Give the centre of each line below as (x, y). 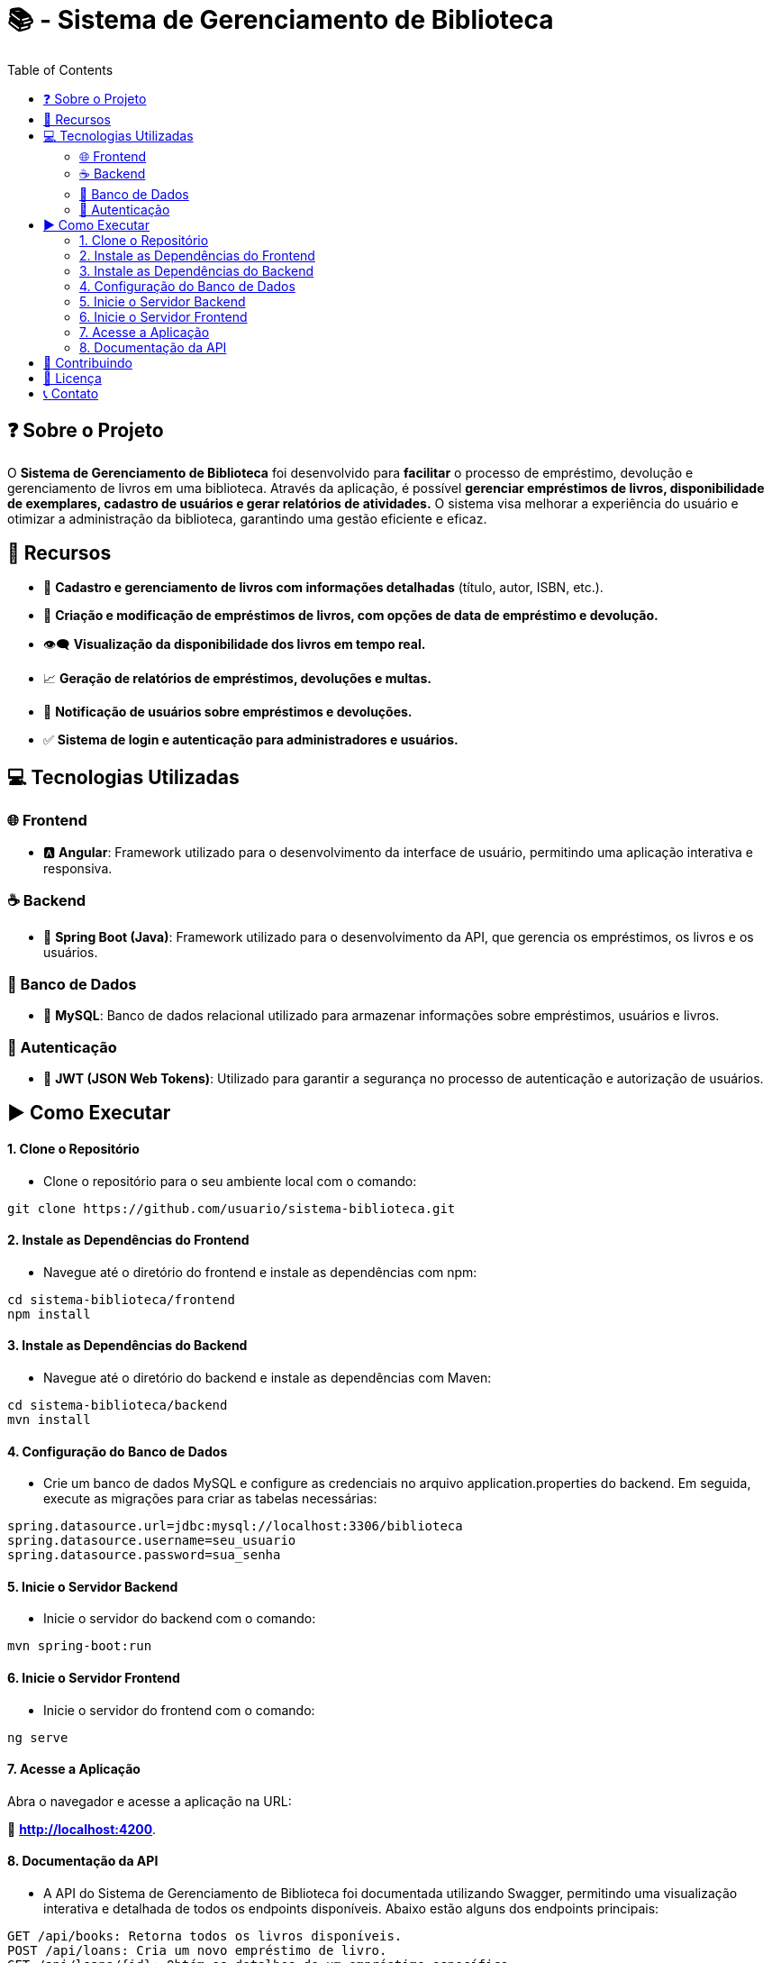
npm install (49, 1314)
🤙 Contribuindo (88, 362)
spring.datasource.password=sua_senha (144, 1555)
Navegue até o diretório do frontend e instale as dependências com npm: (260, 1272)
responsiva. (78, 868)
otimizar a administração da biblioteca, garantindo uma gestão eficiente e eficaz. (247, 518)
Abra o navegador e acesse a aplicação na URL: (150, 1801)
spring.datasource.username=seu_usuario (152, 1541)
